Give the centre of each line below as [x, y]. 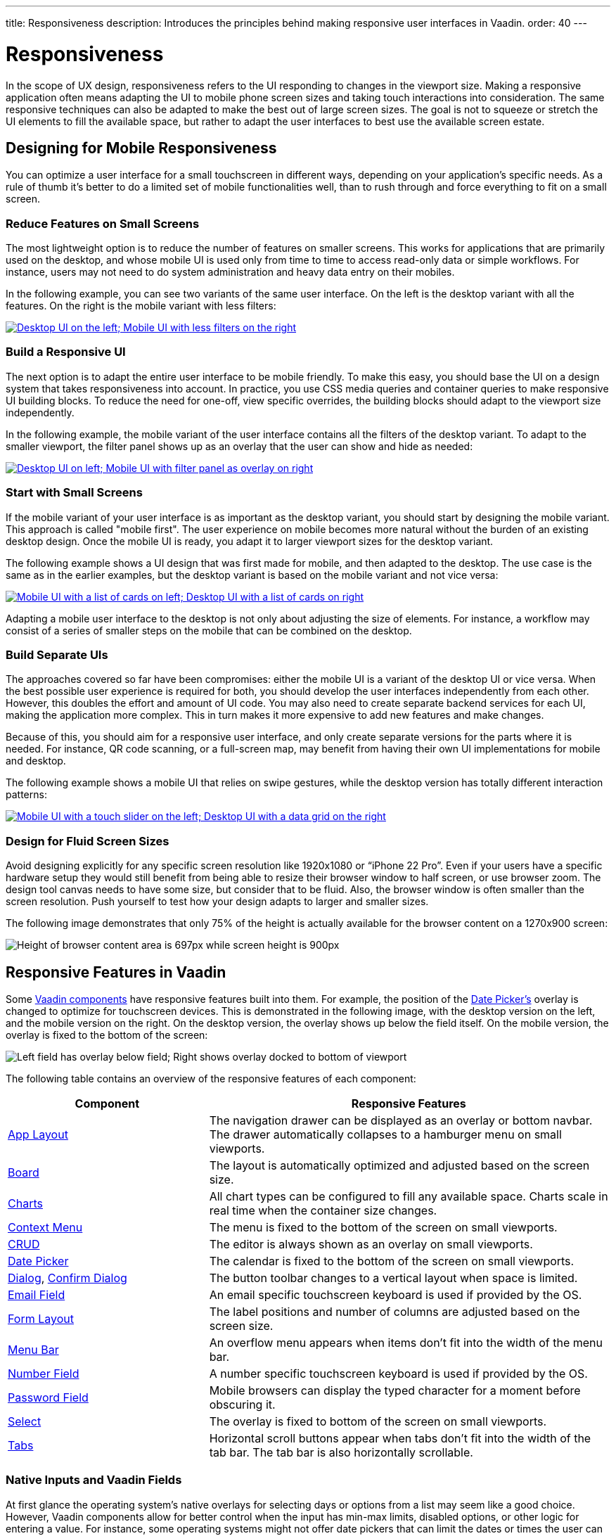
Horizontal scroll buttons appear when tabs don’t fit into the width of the [400, 1438]
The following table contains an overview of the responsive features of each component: [211, 1078]
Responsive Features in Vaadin [116, 972]
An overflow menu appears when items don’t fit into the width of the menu [406, 1342]
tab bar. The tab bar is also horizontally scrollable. [341, 1452]
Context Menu [45, 1227]
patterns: [26, 795]
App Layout [38, 1134]
